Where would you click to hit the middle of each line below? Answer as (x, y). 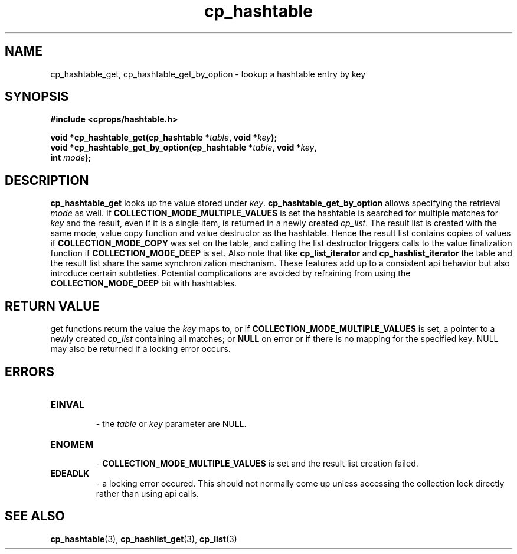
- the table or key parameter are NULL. (171, 423)
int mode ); (71, 158)
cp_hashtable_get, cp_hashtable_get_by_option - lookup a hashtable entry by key (208, 74)
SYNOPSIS (37, 97)
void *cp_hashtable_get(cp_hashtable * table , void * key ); (164, 138)
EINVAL (68, 404)
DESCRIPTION (47, 180)
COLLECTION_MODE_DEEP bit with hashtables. (144, 283)
